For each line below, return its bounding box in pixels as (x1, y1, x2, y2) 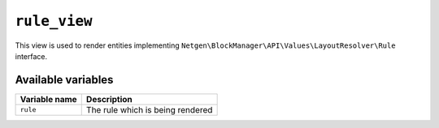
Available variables (15, 73, 114, 87)
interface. (15, 51, 48, 61)
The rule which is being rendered (85, 104, 213, 115)
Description (85, 93, 133, 105)
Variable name (20, 93, 77, 105)
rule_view (15, 12, 93, 30)
